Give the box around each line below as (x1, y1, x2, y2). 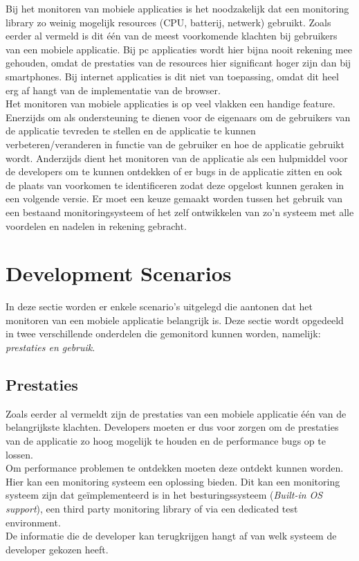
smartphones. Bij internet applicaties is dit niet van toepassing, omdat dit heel (6, 69, 339, 83)
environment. (6, 515, 61, 529)
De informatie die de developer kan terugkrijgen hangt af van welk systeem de (6, 528, 337, 543)
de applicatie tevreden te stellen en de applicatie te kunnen (6, 123, 256, 138)
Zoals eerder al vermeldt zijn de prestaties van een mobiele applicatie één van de (6, 406, 347, 420)
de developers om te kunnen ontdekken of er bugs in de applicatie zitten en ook (6, 164, 342, 179)
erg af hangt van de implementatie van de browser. (6, 82, 221, 97)
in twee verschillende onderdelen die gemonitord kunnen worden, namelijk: (6, 326, 321, 341)
